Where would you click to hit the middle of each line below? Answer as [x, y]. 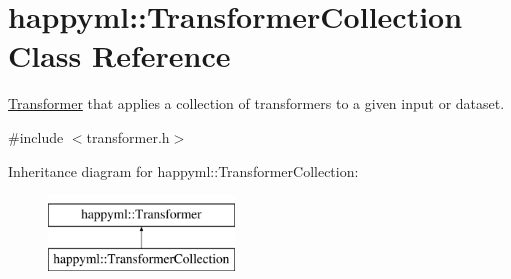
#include [36, 136]
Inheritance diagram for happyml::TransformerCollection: [183, 170]
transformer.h [128, 136]
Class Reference [119, 55]
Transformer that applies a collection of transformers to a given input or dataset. [256, 103]
